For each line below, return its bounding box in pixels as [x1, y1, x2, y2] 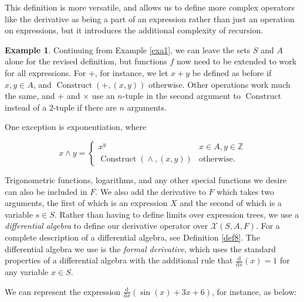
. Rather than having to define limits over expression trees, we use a [54, 208, 299, 220]
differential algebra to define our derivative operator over [5, 219, 208, 232]
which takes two [217, 185, 274, 197]
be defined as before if [192, 66, 272, 78]
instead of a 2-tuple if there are [5, 101, 117, 113]
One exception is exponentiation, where [5, 121, 147, 133]
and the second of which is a [180, 197, 282, 209]
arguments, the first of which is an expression [5, 197, 168, 209]
